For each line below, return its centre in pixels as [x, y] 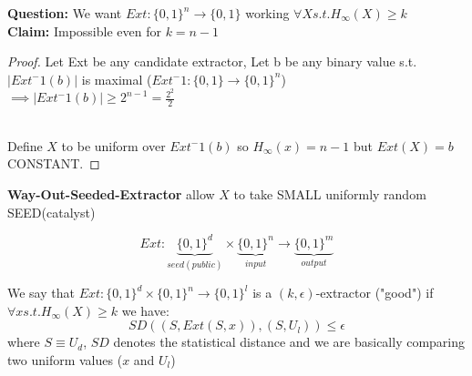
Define [25, 145]
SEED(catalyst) [51, 212]
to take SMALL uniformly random [330, 194]
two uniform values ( [65, 359]
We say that [41, 293]
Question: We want [65, 13]
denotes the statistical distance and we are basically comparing [289, 342]
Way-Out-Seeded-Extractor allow [111, 194]
